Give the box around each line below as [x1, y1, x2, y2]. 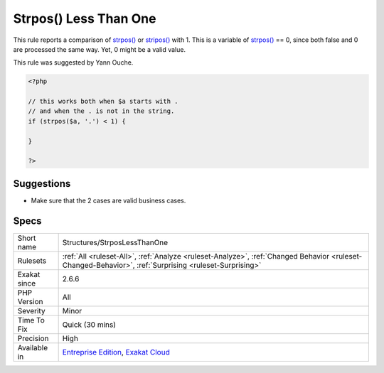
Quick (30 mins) [62, 320, 117, 330]
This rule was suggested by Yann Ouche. [13, 58, 134, 67]
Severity [17, 306, 46, 315]
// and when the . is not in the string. [28, 107, 175, 115]
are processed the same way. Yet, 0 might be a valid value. [13, 45, 186, 53]
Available [17, 342, 48, 352]
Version [17, 296, 43, 306]
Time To [17, 315, 46, 325]
